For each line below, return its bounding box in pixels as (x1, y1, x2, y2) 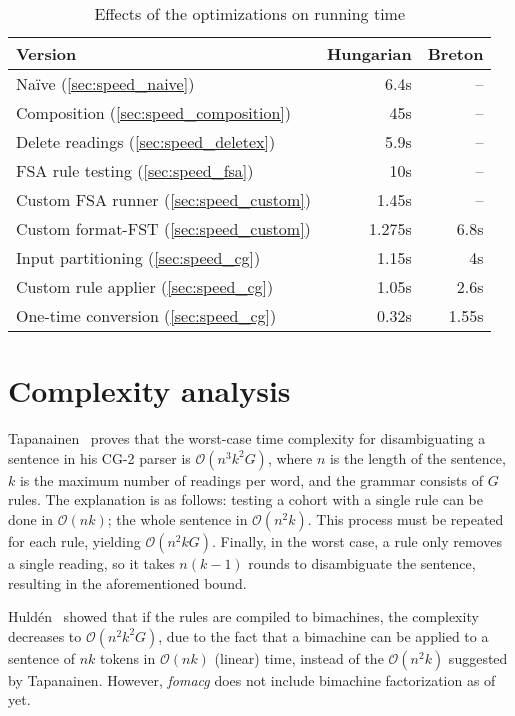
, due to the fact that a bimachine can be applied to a (158, 625, 489, 646)
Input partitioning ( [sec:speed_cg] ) (16, 246, 261, 269)
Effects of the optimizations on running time (94, 2, 406, 25)
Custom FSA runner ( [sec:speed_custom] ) (16, 188, 311, 211)
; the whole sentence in (107, 508, 248, 529)
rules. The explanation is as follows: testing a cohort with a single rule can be (8, 489, 484, 510)
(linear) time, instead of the (214, 647, 384, 668)
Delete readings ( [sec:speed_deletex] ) (16, 130, 276, 153)
